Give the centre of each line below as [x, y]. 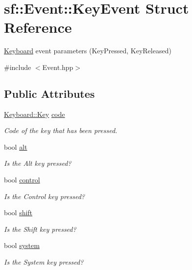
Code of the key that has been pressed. [61, 130]
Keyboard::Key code [35, 114]
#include [18, 67]
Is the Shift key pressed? [40, 229]
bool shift [18, 213]
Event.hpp [58, 67]
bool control [22, 180]
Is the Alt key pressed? [38, 163]
